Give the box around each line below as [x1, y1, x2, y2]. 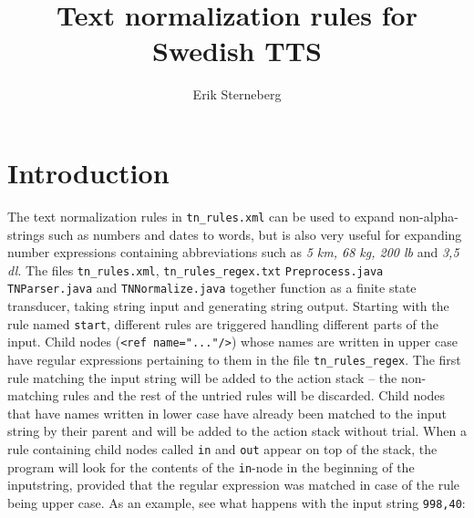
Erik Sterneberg [192, 85, 282, 104]
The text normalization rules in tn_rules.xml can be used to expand [7, 206, 395, 225]
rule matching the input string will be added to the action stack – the [7, 368, 397, 387]
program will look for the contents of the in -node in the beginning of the [7, 457, 415, 476]
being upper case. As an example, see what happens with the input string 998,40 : [7, 492, 466, 512]
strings [7, 224, 45, 243]
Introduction [7, 153, 170, 191]
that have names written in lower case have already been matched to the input [7, 403, 448, 422]
